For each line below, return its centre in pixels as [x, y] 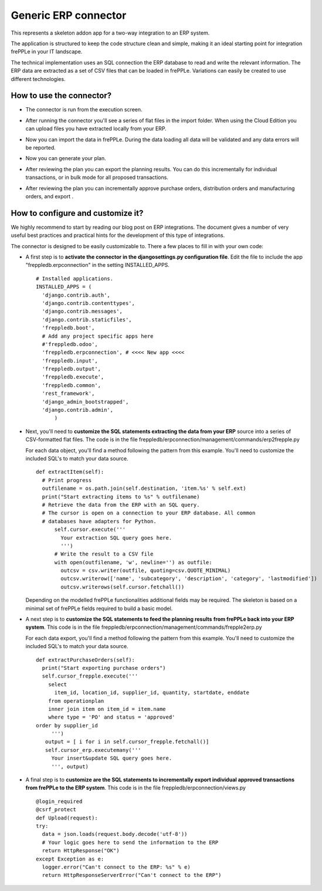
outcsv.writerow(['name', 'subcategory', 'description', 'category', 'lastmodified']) [189, 579]
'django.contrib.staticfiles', [87, 319]
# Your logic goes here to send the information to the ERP [130, 842]
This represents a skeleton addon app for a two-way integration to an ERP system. [110, 33]
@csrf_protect [56, 810]
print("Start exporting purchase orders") [104, 668]
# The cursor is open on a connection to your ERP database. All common [149, 513]
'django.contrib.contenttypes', [88, 303]
